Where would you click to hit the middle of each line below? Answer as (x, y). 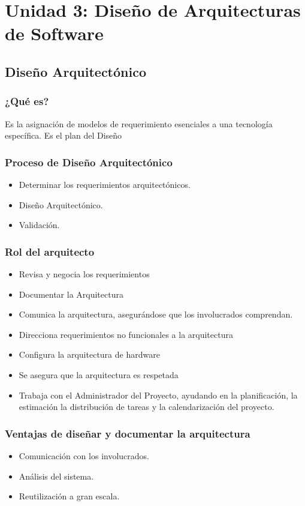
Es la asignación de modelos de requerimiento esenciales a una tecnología (139, 123)
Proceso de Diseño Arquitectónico (89, 162)
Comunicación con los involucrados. (84, 455)
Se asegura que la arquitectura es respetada (99, 374)
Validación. (39, 225)
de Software (54, 33)
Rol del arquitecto (50, 251)
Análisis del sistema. (56, 476)
